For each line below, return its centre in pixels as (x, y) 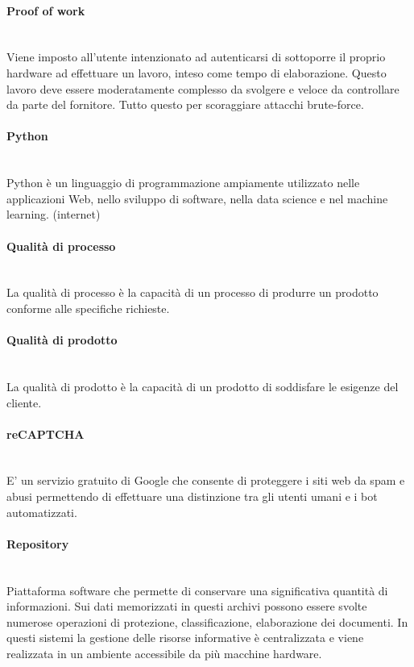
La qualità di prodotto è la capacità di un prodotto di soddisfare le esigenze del (203, 386)
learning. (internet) (54, 214)
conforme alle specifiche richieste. (88, 308)
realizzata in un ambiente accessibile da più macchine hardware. (164, 654)
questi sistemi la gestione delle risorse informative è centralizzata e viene (185, 638)
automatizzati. (42, 512)
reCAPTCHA (46, 434)
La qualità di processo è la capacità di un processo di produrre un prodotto (193, 292)
